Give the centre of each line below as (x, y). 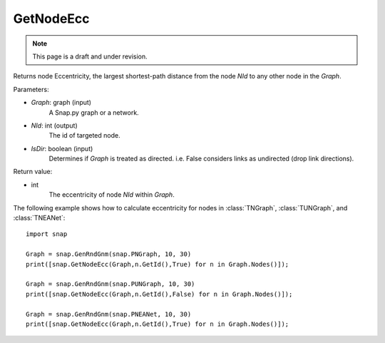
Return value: (33, 172)
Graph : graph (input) (61, 103)
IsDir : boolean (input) (62, 148)
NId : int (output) (54, 126)
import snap (47, 234)
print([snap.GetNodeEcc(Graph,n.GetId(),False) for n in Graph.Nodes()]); (159, 294)
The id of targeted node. (84, 135)
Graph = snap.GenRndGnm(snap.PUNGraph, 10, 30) (111, 284)
